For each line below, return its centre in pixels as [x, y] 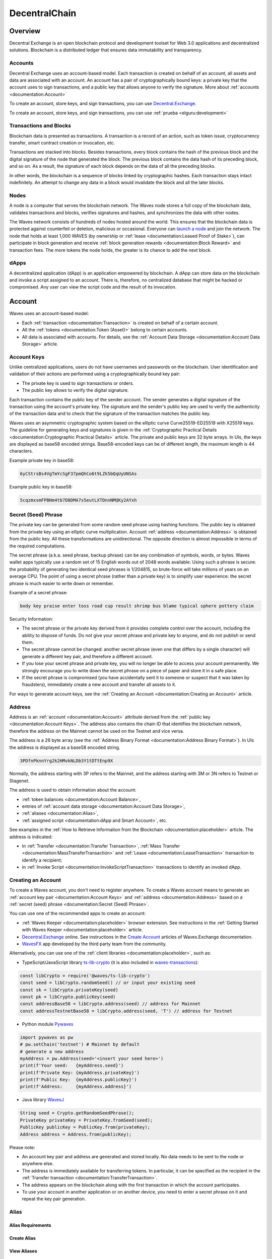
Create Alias [22, 1238]
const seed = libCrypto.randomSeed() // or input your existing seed [108, 983]
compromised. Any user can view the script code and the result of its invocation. [93, 287]
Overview [25, 31]
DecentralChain [43, 13]
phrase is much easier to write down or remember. [62, 583]
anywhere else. [38, 1164]
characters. [21, 451]
